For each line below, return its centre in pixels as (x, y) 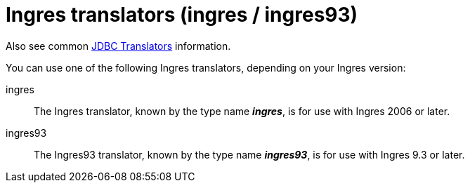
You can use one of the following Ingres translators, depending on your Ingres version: (206, 67)
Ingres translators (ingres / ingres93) (182, 15)
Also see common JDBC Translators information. (118, 46)
